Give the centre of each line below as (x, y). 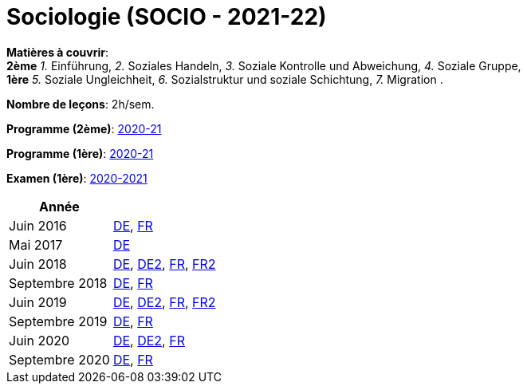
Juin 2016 (38, 225)
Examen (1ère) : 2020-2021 (77, 178)
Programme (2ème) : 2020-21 (84, 128)
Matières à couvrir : (57, 52)
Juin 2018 (38, 264)
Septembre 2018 (58, 283)
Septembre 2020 (59, 359)
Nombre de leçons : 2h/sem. (81, 104)
